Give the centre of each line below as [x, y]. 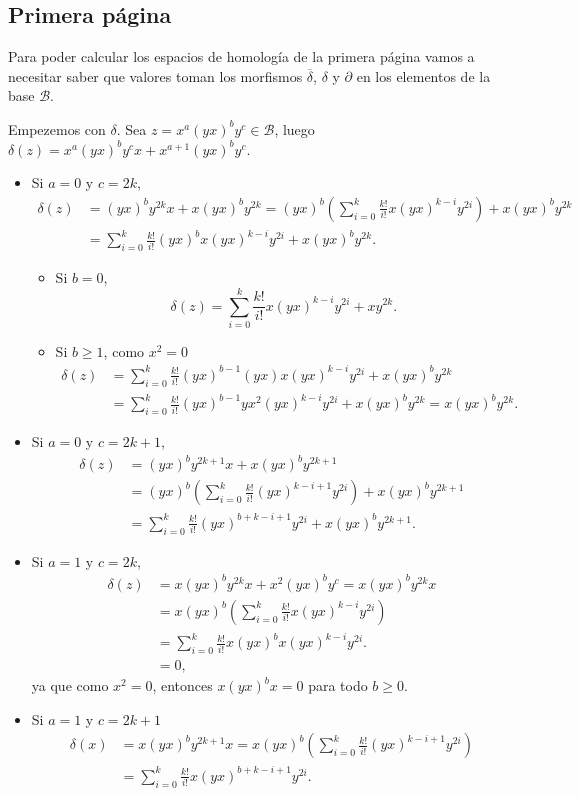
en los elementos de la [423, 75]
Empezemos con [57, 128]
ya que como [70, 685]
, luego [294, 128]
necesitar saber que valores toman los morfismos [155, 75]
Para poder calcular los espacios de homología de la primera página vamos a [241, 56]
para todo [338, 685]
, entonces [182, 685]
